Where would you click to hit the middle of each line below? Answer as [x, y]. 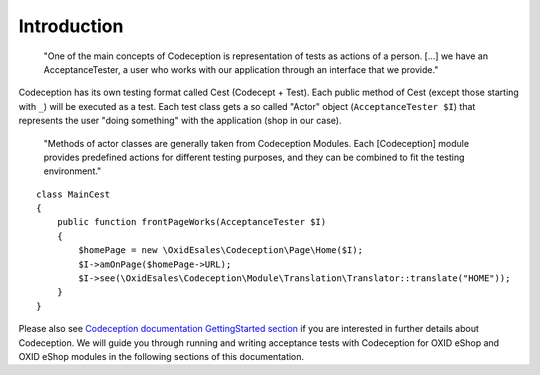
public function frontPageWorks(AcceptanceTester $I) [191, 222]
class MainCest [73, 194]
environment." [72, 171]
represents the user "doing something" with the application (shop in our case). [180, 121]
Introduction [71, 26]
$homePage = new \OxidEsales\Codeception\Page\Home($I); [221, 250]
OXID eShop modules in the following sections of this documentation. [161, 356]
